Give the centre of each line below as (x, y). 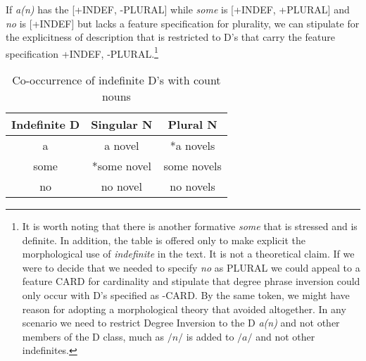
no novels (193, 186)
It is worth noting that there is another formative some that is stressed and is (190, 226)
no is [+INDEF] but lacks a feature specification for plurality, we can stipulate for (183, 23)
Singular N (122, 125)
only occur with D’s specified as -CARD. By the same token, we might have (186, 295)
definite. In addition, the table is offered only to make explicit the (164, 240)
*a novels (193, 146)
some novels (193, 166)
